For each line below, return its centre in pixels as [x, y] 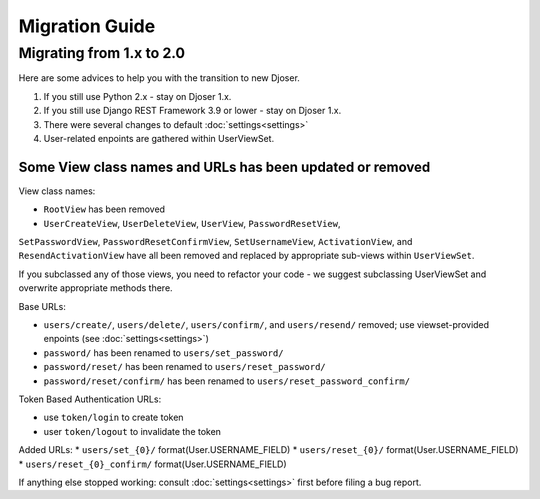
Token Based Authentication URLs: [90, 399]
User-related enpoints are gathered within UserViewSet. [159, 138]
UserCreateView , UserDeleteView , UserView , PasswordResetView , [192, 223]
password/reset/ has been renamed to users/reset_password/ [185, 367]
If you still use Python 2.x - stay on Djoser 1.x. [137, 96]
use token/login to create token [113, 417]
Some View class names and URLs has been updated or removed [224, 166]
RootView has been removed [104, 209]
